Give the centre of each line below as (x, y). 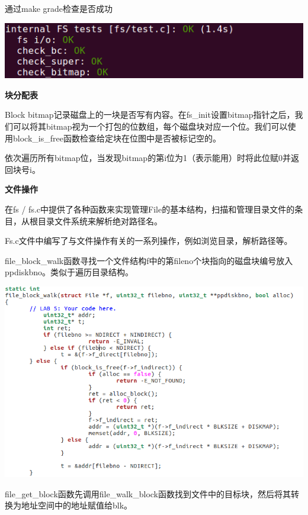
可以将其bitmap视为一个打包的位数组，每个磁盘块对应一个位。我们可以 (150, 126)
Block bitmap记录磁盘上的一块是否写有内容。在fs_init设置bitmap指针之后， (150, 115)
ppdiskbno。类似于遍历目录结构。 (69, 272)
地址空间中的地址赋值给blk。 (77, 505)
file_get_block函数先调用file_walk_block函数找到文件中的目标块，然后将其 (148, 493)
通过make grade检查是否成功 (59, 8)
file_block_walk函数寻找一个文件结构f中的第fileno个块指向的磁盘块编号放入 (149, 260)
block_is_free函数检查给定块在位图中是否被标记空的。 (117, 138)
